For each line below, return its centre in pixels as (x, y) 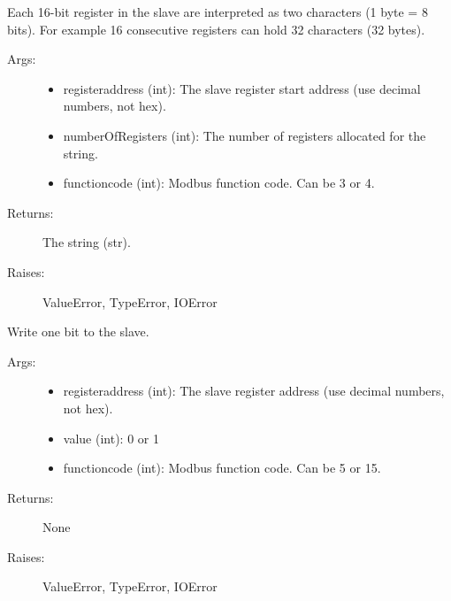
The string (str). (87, 242)
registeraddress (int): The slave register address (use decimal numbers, (254, 391)
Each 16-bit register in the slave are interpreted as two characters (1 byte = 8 (218, 12)
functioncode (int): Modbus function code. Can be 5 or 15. (222, 468)
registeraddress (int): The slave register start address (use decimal (242, 88)
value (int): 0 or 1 (111, 438)
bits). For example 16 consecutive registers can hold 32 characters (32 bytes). (216, 29)
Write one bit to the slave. (78, 331)
